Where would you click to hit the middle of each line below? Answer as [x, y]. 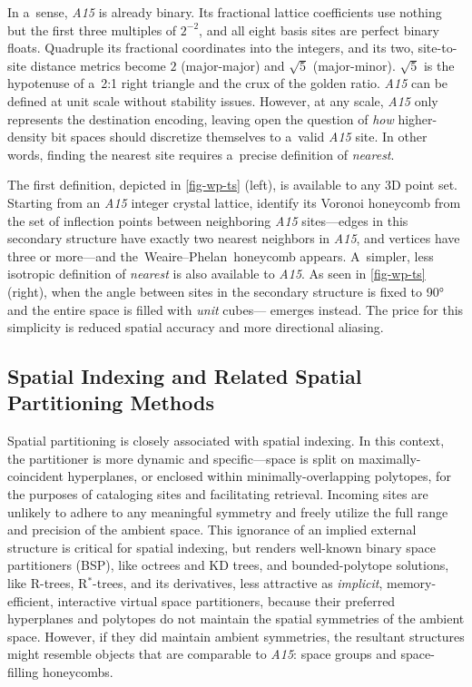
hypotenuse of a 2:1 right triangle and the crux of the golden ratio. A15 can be [228, 83]
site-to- [438, 48]
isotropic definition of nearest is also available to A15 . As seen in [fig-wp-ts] [216, 274]
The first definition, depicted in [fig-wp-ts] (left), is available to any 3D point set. [233, 185]
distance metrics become [98, 65]
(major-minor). [354, 65]
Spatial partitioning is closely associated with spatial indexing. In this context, [226, 441]
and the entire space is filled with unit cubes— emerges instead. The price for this [236, 309]
